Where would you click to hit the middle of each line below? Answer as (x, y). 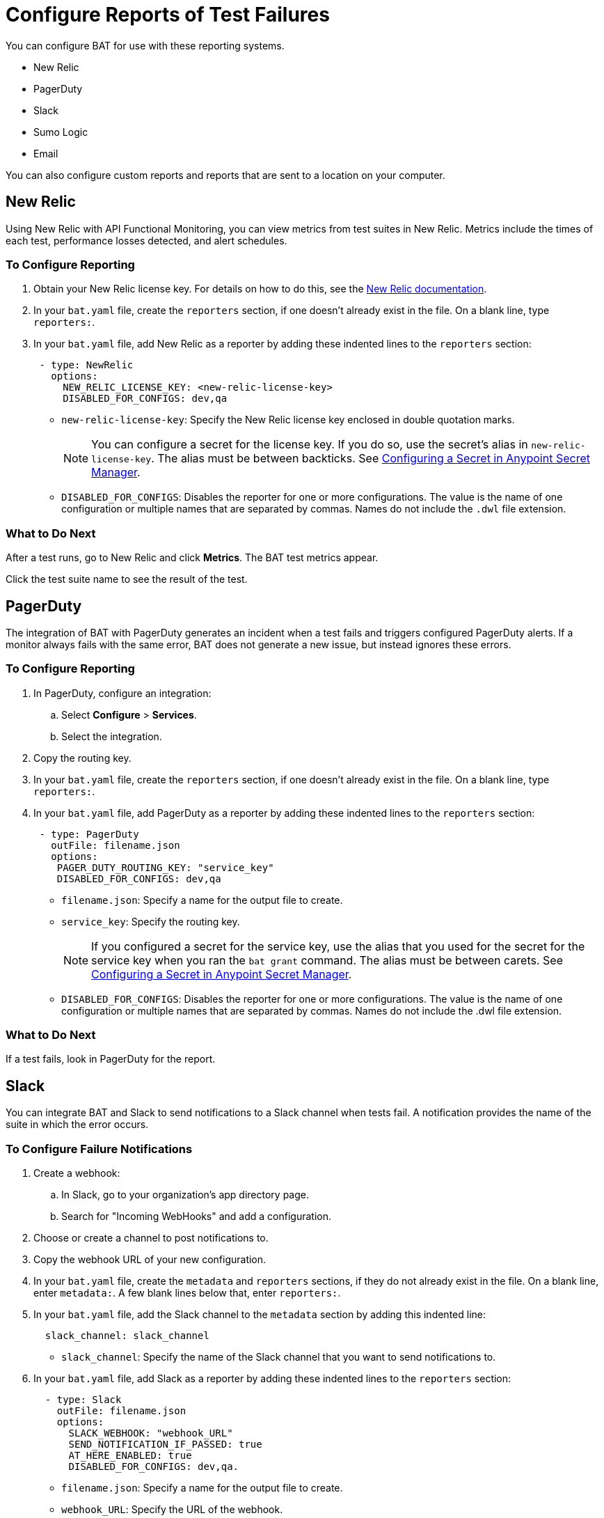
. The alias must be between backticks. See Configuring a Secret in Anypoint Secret (371, 459)
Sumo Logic (61, 132)
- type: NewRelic (86, 365)
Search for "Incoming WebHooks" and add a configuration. (196, 1216)
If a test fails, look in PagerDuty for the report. (111, 1059)
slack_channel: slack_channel (127, 1336)
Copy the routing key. (82, 758)
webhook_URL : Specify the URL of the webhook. (172, 1510)
